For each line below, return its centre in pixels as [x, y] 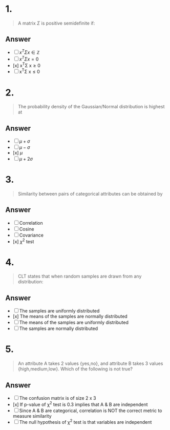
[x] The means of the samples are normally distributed [70, 317]
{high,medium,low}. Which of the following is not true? [75, 369]
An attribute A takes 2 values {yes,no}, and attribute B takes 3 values [90, 364]
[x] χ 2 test [23, 241]
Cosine [27, 229]
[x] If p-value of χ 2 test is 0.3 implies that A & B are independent [80, 404]
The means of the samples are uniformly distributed [74, 322]
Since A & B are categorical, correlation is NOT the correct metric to [91, 411]
